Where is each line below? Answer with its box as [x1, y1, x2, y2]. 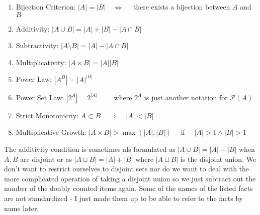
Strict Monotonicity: [16, 110, 78, 120]
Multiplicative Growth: [16, 127, 86, 137]
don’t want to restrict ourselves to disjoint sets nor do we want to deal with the [4, 163, 249, 174]
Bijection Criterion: [16, 2, 76, 12]
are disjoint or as [20, 153, 72, 164]
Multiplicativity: [16, 57, 66, 67]
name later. [4, 202, 39, 213]
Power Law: [16, 74, 52, 84]
